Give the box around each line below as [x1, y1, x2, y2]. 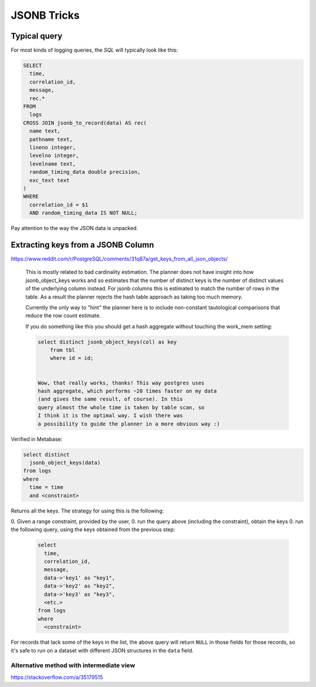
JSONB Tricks [11, 9, 80, 22]
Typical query [11, 31, 63, 41]
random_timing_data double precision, [29, 169, 140, 176]
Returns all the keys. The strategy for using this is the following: [11, 507, 164, 514]
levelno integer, [29, 152, 79, 159]
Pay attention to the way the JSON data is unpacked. [11, 225, 138, 232]
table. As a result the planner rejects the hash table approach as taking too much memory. [25, 293, 243, 300]
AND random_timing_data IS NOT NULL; [29, 209, 138, 217]
